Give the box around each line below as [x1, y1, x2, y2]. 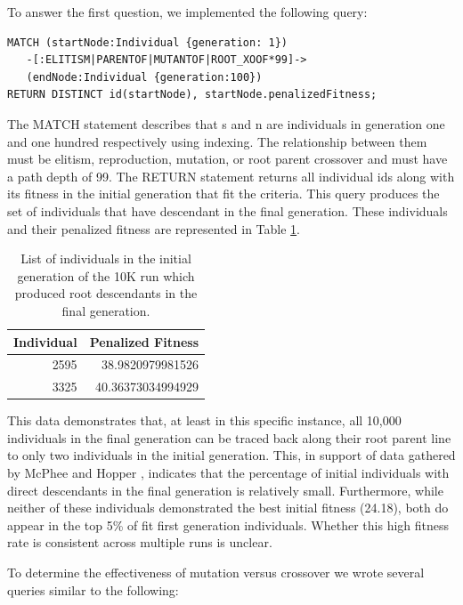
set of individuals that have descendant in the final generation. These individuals [7, 201, 448, 220]
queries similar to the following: [7, 580, 179, 599]
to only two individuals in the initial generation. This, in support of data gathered [7, 446, 456, 464]
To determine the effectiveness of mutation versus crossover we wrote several [7, 563, 425, 582]
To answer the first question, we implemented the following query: [7, 3, 368, 20]
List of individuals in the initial [20, 249, 191, 268]
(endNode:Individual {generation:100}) [26, 70, 263, 84]
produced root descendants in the [14, 284, 198, 302]
